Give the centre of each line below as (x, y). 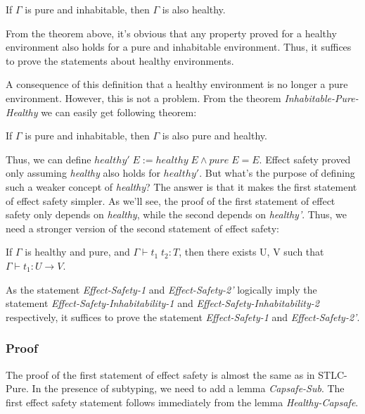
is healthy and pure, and (77, 252)
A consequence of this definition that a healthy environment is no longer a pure (177, 84)
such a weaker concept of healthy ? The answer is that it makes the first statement (181, 186)
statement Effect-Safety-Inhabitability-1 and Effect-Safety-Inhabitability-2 (162, 303)
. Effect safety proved (305, 159)
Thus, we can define (49, 159)
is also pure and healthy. (214, 136)
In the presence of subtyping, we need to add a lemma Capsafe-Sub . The (188, 388)
